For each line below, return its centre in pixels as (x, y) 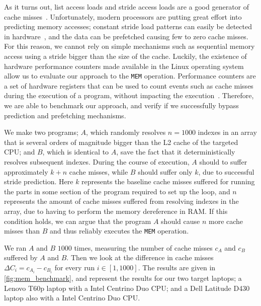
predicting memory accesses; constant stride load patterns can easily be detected (128, 26)
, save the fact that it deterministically (176, 152)
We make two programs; (41, 132)
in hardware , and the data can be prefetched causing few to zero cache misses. (126, 36)
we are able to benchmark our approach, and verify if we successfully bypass (121, 105)
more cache (226, 221)
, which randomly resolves (126, 132)
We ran (15, 247)
